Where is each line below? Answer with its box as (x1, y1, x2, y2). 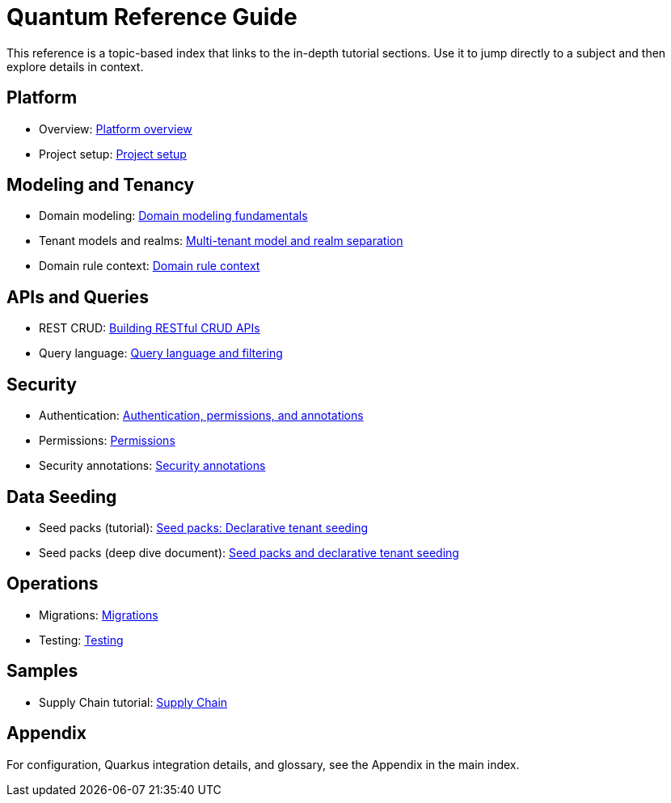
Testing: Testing (39, 632, 124, 647)
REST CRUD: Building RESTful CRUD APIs (39, 321, 260, 336)
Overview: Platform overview (39, 121, 192, 136)
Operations (6, 573, 99, 594)
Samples (6, 661, 78, 682)
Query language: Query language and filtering (39, 346, 283, 361)
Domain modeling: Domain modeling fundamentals (39, 209, 308, 223)
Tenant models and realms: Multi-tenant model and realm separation (39, 234, 403, 248)
